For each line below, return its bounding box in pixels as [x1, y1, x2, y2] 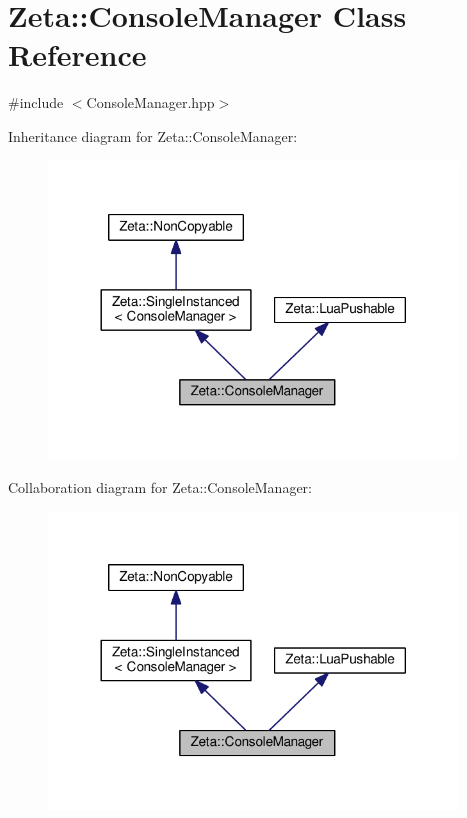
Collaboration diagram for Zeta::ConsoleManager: [8, 476, 312, 497]
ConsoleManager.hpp [86, 92, 215, 113]
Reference [8, 34, 147, 75]
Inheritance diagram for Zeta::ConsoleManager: [8, 125, 298, 146]
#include [8, 92, 64, 113]
